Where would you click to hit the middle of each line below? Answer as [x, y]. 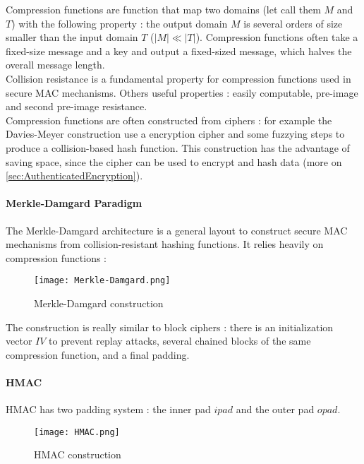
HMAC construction [78, 454]
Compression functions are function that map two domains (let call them [163, 9]
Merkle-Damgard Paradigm [74, 203]
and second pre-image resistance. [77, 106]
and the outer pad [275, 409]
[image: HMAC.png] [77, 432]
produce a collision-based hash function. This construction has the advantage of [178, 147]
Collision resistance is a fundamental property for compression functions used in [178, 78]
